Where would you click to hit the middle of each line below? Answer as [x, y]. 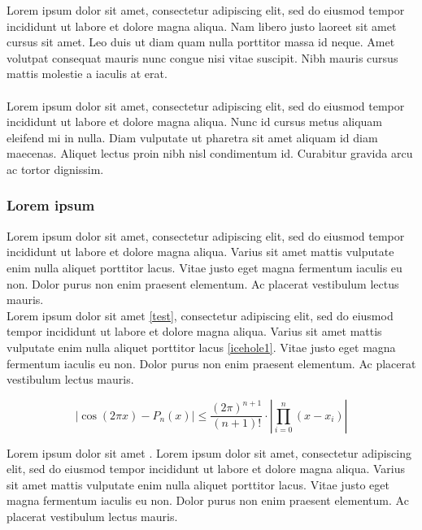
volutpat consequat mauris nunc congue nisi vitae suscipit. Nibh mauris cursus [202, 57]
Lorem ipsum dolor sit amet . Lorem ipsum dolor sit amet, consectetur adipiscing [209, 452]
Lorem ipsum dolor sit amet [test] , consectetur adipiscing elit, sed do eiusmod [200, 315]
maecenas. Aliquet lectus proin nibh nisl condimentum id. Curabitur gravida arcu [210, 153]
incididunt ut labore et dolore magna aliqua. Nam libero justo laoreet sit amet [202, 26]
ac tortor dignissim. [55, 169]
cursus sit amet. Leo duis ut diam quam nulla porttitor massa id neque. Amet [201, 42]
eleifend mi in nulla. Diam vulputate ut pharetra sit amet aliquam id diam [192, 137]
